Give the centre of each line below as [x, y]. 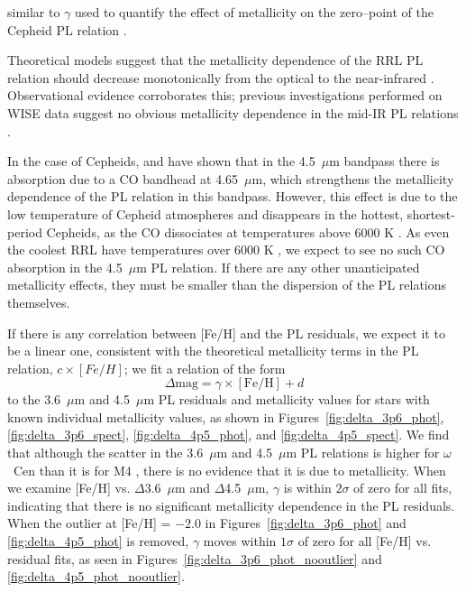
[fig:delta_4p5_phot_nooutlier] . [96, 576]
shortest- [431, 213]
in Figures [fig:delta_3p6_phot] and [306, 523]
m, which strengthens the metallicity [353, 178]
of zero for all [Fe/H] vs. [365, 541]
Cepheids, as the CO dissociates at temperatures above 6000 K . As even [248, 231]
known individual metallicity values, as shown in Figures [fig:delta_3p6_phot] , [226, 416]
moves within [240, 541]
